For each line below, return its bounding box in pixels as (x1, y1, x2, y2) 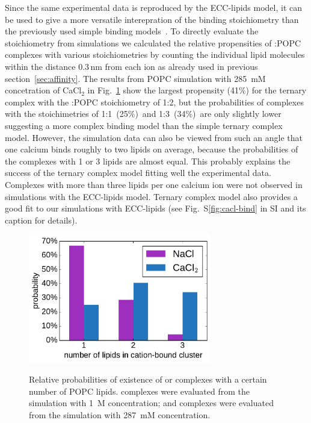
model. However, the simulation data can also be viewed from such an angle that (5, 131, 303, 143)
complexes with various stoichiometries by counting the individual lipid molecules (5, 48, 305, 61)
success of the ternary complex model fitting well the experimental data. (5, 166, 271, 179)
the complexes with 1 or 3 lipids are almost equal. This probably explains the (5, 154, 291, 167)
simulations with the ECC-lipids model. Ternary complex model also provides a (5, 190, 298, 202)
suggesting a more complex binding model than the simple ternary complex (5, 119, 283, 131)
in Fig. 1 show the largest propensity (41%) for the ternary (87, 84, 307, 96)
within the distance (5, 60, 76, 72)
